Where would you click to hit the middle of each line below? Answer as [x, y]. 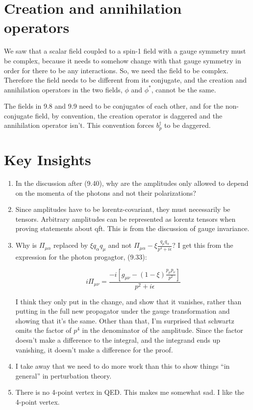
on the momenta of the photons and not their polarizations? [106, 192]
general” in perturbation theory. [63, 375]
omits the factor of [43, 330]
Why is [26, 245]
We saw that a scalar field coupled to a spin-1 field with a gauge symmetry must [125, 51]
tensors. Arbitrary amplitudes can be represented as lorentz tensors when [126, 219]
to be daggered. [188, 125]
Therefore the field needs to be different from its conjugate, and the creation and [126, 80]
